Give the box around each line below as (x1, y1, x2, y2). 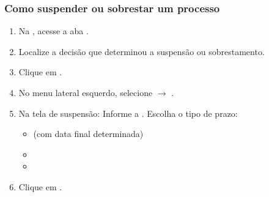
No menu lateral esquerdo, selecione (18, 86, 153, 98)
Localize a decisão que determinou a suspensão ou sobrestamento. (18, 45, 265, 58)
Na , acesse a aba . (18, 24, 89, 37)
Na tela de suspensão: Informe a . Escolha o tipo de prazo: (18, 106, 238, 119)
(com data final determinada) (33, 127, 144, 140)
